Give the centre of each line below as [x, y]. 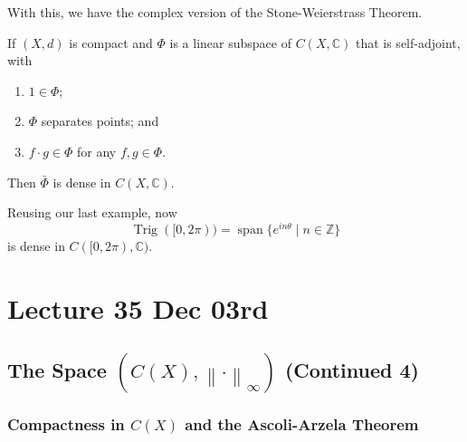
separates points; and [100, 121]
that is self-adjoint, [408, 42]
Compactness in [66, 424]
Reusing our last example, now [92, 212]
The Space [57, 369]
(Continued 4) [352, 369]
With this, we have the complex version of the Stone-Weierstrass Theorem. [215, 12]
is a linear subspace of [230, 42]
